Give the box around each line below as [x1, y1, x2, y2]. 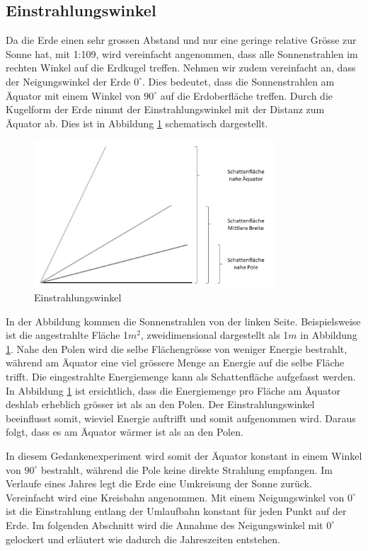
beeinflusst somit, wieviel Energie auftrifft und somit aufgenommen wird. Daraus [6, 410, 356, 425]
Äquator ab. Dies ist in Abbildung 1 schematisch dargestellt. [6, 115, 268, 130]
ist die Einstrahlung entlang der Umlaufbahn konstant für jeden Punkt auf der [6, 504, 347, 518]
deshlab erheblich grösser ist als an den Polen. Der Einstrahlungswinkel [6, 397, 315, 412]
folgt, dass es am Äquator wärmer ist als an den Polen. [6, 424, 243, 439]
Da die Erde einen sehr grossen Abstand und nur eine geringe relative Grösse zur [6, 33, 357, 47]
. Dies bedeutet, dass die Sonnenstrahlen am [142, 74, 335, 88]
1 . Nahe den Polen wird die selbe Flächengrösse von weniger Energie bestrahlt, [6, 341, 347, 356]
